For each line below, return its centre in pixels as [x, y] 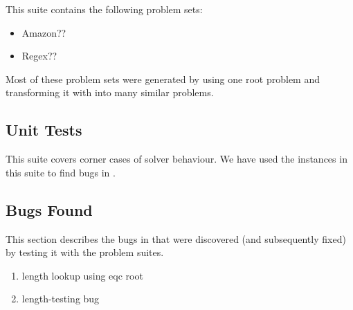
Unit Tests [44, 130]
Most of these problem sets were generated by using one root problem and [163, 79]
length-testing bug [61, 299]
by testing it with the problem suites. [85, 252]
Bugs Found [49, 209]
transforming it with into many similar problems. [110, 92]
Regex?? [39, 56]
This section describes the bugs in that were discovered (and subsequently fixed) [176, 238]
